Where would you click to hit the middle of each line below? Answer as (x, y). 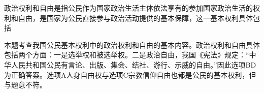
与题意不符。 (25, 85)
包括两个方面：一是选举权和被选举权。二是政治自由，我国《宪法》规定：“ (127, 55)
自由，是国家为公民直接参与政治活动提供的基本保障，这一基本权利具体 (135, 18)
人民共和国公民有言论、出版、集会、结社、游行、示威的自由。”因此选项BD (134, 64)
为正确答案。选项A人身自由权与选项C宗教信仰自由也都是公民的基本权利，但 (130, 74)
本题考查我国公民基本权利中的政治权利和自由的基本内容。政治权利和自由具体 (132, 44)
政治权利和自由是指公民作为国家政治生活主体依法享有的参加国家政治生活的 (128, 8)
